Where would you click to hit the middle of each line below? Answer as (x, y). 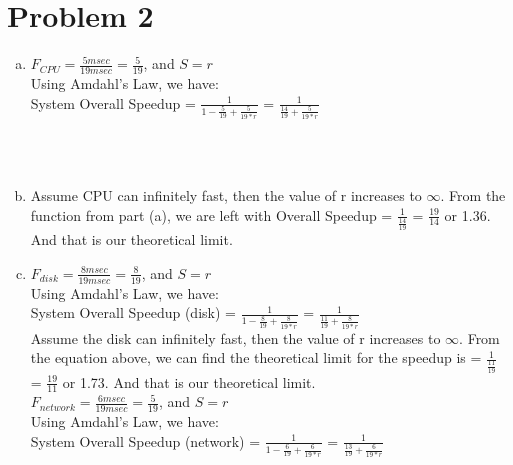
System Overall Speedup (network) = (145, 440)
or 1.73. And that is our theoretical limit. (189, 381)
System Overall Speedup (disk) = (133, 312)
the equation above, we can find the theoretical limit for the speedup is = (256, 357)
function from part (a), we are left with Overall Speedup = (211, 214)
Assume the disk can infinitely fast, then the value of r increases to (235, 337)
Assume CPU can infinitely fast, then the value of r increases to (226, 195)
